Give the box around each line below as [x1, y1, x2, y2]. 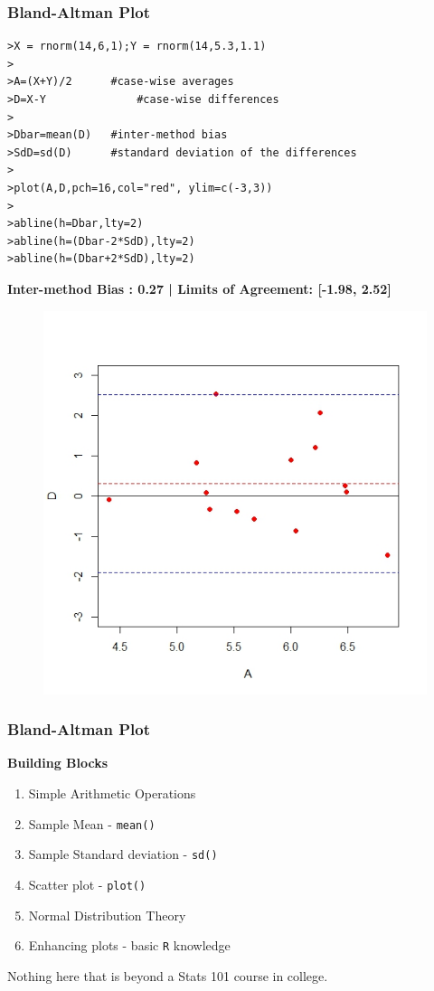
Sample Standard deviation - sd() [28, 845, 218, 864]
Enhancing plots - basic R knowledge [28, 936, 231, 955]
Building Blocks [7, 753, 108, 772]
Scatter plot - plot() [28, 874, 146, 893]
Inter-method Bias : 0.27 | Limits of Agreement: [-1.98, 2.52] [7, 278, 392, 297]
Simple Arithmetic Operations [28, 783, 196, 802]
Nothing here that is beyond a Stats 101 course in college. [7, 966, 328, 985]
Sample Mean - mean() [28, 814, 156, 833]
